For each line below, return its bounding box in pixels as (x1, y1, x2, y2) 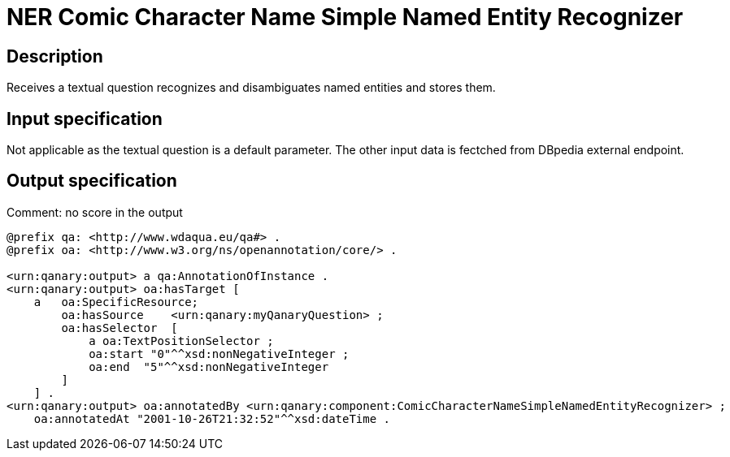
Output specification (7, 170, 177, 192)
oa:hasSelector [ (61, 321, 178, 334)
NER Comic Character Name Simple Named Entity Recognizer (7, 3, 684, 31)
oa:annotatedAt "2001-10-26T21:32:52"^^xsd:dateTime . (33, 412, 391, 425)
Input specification (7, 108, 163, 129)
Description (7, 45, 103, 67)
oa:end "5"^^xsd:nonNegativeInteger (89, 360, 329, 373)
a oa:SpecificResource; (33, 295, 199, 308)
